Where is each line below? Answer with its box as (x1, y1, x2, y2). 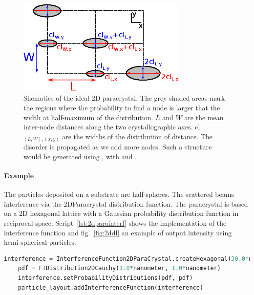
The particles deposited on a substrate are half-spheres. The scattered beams (4, 189, 234, 199)
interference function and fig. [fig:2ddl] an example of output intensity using (4, 227, 232, 237)
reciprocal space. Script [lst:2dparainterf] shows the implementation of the (4, 218, 227, 228)
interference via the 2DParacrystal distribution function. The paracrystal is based (4, 198, 248, 209)
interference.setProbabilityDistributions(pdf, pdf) (18, 274, 193, 282)
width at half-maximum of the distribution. (23, 112, 153, 122)
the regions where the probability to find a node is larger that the (23, 102, 220, 112)
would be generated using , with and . (23, 151, 137, 161)
